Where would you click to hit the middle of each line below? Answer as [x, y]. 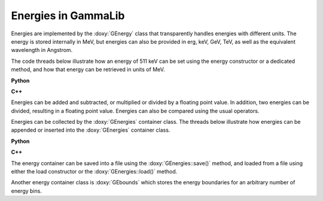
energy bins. [26, 191]
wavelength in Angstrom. [42, 50]
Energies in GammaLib [68, 16]
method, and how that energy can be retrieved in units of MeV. [88, 69]
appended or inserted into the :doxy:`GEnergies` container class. [91, 130]
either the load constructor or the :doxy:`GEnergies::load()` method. [94, 172]
